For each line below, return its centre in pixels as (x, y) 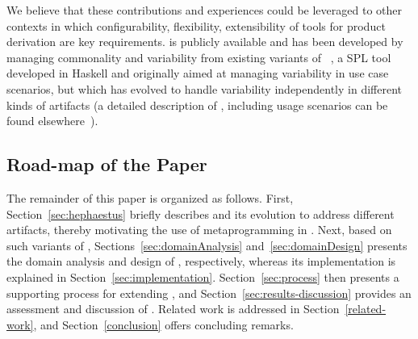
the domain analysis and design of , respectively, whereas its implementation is (201, 261)
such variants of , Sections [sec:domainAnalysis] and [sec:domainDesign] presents (207, 245)
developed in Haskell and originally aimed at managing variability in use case (198, 73)
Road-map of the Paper (107, 164)
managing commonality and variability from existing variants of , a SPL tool (199, 57)
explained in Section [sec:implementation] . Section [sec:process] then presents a (203, 276)
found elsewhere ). (52, 121)
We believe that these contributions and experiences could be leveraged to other (204, 10)
